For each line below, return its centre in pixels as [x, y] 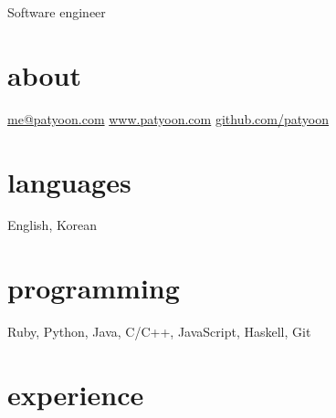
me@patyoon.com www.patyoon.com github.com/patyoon [168, 118]
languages [69, 181]
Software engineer [57, 12]
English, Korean [52, 225]
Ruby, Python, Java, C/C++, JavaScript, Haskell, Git [159, 332]
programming [94, 288]
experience [76, 394]
